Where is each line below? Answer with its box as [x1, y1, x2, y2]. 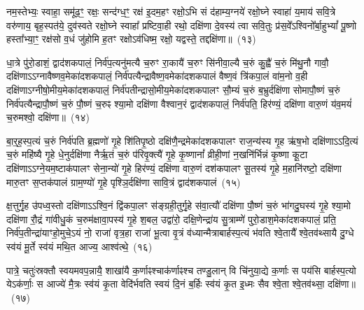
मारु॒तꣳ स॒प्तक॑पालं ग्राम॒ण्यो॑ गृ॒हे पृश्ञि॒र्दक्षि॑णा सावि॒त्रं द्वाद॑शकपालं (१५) [6, 174, 241, 189]
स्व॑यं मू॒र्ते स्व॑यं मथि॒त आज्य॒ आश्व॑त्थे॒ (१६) [6, 239, 153, 253]
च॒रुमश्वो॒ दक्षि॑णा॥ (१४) [6, 110, 90, 125]
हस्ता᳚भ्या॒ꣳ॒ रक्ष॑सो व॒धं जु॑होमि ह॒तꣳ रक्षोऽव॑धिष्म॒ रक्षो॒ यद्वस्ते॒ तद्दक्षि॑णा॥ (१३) [6, 31, 256, 46]
